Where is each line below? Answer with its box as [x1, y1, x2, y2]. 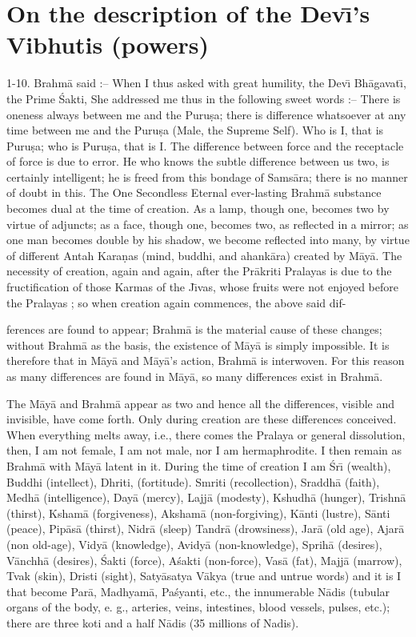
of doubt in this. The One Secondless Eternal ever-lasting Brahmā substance [6, 184, 382, 201]
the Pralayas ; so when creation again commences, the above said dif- [6, 294, 346, 310]
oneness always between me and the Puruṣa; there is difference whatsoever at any [6, 106, 406, 122]
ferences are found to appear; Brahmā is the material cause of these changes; [6, 321, 382, 338]
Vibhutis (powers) [6, 28, 210, 61]
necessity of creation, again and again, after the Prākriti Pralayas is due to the [6, 262, 392, 279]
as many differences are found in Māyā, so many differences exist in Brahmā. [6, 368, 383, 384]
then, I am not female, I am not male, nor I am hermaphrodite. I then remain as [6, 442, 402, 459]
